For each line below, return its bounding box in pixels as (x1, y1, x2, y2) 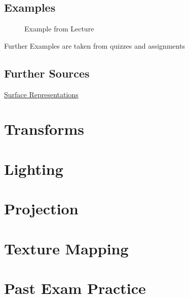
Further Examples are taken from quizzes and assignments (4, 40, 185, 51)
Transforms (4, 119, 84, 139)
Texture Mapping (4, 238, 129, 258)
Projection (4, 198, 79, 219)
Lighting (4, 158, 63, 179)
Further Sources (4, 65, 90, 81)
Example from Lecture (24, 23, 94, 34)
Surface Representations (4, 89, 79, 99)
